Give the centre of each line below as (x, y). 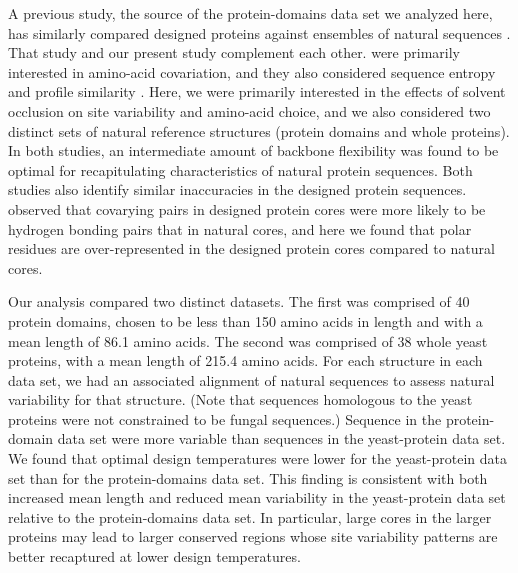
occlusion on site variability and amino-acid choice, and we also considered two (249, 110)
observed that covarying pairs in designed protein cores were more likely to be (247, 208)
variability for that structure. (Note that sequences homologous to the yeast (240, 399)
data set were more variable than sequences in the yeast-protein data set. (281, 438)
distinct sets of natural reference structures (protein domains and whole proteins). (259, 130)
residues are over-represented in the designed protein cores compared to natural (251, 248)
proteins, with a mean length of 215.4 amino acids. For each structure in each (245, 360)
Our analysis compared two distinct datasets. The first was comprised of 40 (239, 301)
